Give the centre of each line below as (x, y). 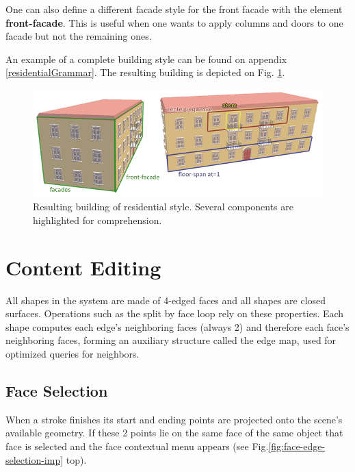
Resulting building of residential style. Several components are (163, 207)
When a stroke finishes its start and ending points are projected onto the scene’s (174, 419)
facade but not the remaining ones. (79, 36)
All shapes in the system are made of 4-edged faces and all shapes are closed (166, 300)
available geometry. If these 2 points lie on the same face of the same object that (174, 433)
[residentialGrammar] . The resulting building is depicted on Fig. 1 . (145, 72)
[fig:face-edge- (297, 446)
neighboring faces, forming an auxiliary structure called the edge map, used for (171, 340)
